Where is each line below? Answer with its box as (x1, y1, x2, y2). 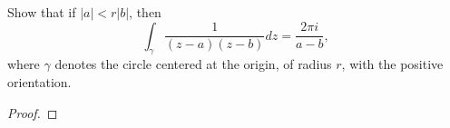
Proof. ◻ (7, 103, 58, 122)
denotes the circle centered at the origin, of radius (54, 54, 332, 74)
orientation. (7, 72, 72, 91)
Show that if (7, 3, 76, 21)
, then (129, 3, 161, 21)
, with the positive (341, 54, 444, 74)
